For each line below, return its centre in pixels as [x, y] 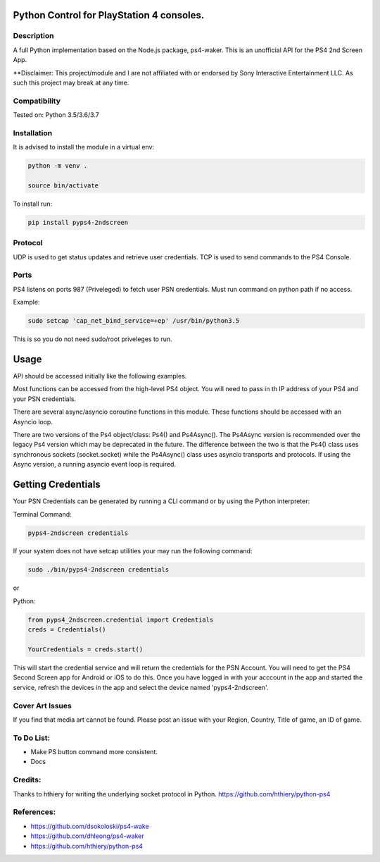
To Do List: [32, 738]
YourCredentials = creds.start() [85, 649]
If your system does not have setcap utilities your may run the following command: [133, 551]
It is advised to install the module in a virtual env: [84, 147]
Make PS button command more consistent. [94, 752]
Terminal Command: [42, 514]
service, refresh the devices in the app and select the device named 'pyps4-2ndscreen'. [141, 687]
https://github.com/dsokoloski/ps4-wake [90, 826]
